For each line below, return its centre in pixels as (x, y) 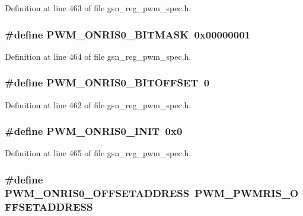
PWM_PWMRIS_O (247, 193)
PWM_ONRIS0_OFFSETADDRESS (97, 193)
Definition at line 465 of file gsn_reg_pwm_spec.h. (98, 153)
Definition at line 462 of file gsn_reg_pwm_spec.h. (98, 104)
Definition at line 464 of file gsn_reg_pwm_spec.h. (98, 56)
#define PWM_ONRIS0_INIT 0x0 (94, 131)
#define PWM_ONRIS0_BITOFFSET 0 (107, 83)
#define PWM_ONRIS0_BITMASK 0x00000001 (127, 34)
